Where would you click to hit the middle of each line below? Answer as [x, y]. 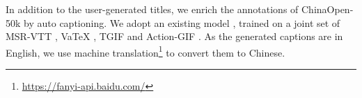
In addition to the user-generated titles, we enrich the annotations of [152, 9]
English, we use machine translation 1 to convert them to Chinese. [145, 51]
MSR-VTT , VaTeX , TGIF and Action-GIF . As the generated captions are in [174, 36]
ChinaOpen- [328, 9]
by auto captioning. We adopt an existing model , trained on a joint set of [182, 22]
